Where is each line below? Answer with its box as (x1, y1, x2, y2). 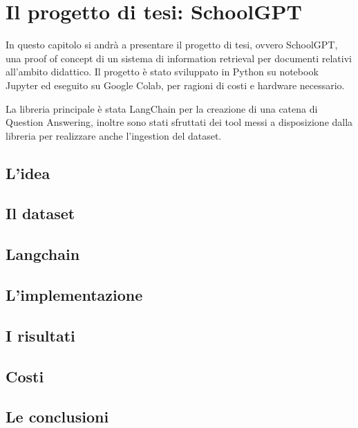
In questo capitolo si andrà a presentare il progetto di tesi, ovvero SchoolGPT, (6, 37, 338, 52)
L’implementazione (6, 284, 143, 306)
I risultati (6, 324, 75, 346)
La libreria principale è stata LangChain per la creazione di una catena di (6, 101, 318, 115)
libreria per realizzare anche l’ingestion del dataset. (6, 128, 222, 142)
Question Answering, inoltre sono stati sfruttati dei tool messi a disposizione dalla (6, 115, 353, 129)
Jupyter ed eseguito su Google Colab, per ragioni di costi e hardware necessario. (6, 77, 345, 92)
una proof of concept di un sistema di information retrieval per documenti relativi (6, 50, 352, 65)
